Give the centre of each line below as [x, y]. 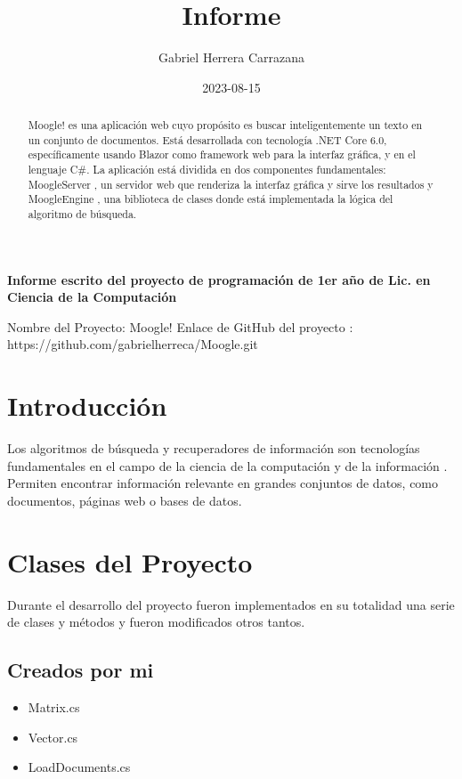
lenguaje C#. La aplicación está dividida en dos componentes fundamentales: [207, 170]
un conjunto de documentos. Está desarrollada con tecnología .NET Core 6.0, [207, 139]
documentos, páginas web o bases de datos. [125, 500]
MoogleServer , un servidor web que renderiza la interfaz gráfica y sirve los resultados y [231, 184]
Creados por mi [81, 670]
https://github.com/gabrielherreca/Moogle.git [133, 344]
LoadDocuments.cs [79, 767]
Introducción [87, 406]
